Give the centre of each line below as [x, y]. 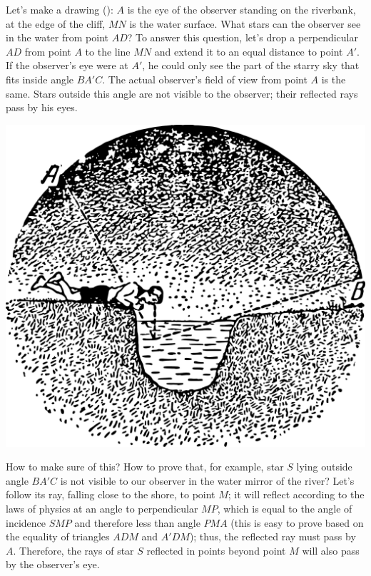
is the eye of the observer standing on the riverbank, [242, 9]
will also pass [331, 550]
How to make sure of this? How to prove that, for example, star [145, 467]
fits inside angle [40, 79]
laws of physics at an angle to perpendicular [102, 508]
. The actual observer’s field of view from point [205, 79]
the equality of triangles [58, 536]
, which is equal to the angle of [285, 508]
